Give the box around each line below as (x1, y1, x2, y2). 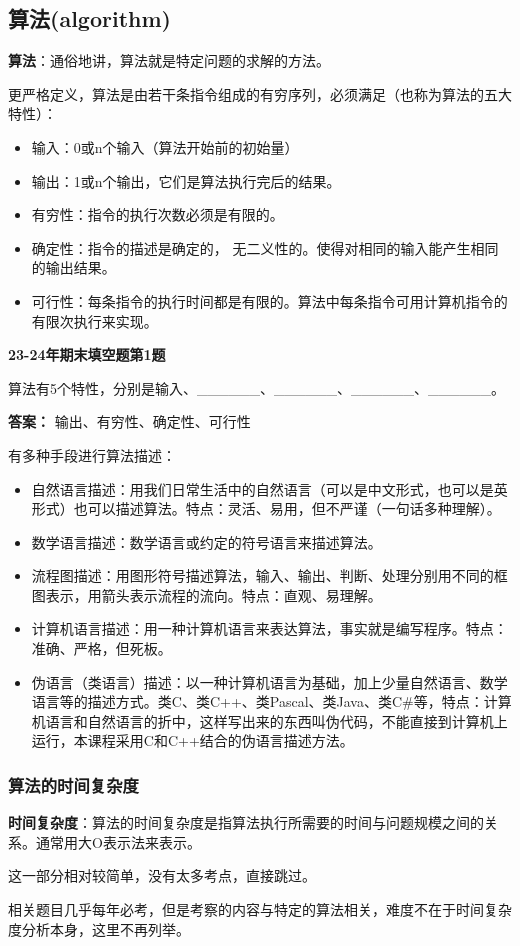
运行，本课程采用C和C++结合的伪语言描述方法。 (31, 730, 354, 751)
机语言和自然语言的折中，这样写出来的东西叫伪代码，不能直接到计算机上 (31, 710, 508, 731)
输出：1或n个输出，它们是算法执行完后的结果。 (31, 170, 341, 191)
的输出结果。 (31, 257, 116, 278)
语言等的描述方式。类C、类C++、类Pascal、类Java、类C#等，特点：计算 (31, 691, 512, 712)
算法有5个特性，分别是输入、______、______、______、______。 (8, 377, 505, 398)
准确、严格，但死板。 (31, 638, 172, 659)
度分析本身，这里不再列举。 (8, 918, 190, 939)
